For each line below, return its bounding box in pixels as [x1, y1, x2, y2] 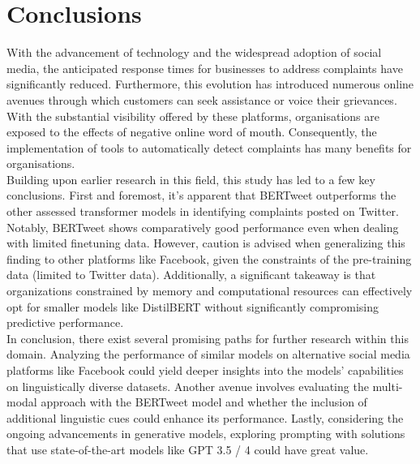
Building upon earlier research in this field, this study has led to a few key [6, 170, 375, 187]
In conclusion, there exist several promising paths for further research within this [6, 329, 409, 346]
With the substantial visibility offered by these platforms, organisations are [6, 107, 379, 124]
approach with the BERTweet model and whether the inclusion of [41, 393, 367, 410]
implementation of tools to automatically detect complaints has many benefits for [6, 139, 412, 156]
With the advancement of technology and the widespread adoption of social [6, 44, 382, 61]
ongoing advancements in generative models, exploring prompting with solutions [6, 425, 405, 442]
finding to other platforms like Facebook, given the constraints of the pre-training [6, 250, 412, 267]
